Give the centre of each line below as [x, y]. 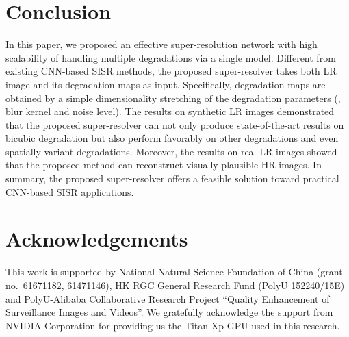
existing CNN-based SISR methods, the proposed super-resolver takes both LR [171, 71]
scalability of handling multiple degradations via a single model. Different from [171, 57]
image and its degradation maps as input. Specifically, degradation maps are [166, 84]
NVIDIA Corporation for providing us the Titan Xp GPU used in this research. [173, 325]
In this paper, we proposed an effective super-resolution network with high [161, 44]
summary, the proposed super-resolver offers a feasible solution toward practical [172, 178]
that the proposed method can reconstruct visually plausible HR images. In [164, 165]
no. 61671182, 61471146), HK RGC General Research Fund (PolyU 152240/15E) [175, 285]
